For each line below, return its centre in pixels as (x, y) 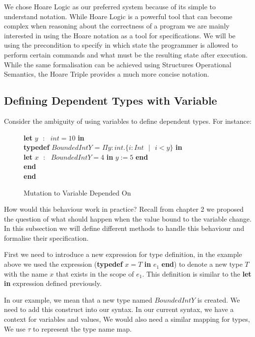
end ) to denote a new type (202, 264)
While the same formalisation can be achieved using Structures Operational (118, 64)
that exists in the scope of (95, 273)
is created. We (219, 299)
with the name (26, 273)
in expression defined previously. (53, 283)
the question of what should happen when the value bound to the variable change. (128, 218)
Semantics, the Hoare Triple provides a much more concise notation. (107, 74)
